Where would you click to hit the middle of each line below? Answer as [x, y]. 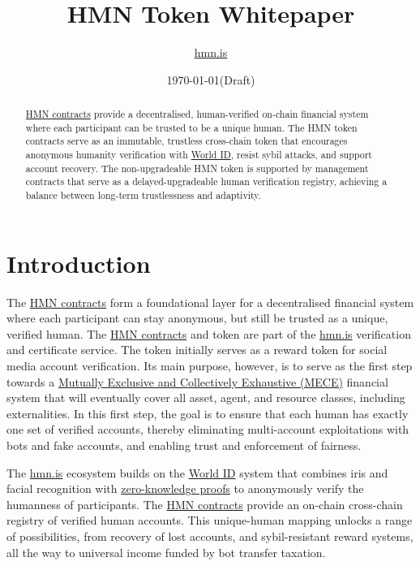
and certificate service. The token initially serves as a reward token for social [197, 350]
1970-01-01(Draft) [211, 79]
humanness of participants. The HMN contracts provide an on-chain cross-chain [205, 504]
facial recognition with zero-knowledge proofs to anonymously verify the [185, 488]
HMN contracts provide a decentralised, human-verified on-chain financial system [197, 114]
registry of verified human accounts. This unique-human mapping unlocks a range [210, 520]
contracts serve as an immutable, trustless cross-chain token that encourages [186, 141]
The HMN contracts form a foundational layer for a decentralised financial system [210, 302]
